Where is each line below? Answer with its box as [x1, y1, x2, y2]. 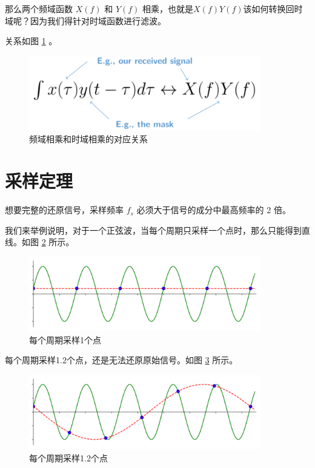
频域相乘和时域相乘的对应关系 [29, 133, 148, 145]
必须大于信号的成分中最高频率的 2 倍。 [136, 203, 291, 216]
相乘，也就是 [142, 2, 194, 15]
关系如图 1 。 [5, 35, 58, 47]
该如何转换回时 [243, 2, 303, 15]
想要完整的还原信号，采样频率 [5, 203, 124, 216]
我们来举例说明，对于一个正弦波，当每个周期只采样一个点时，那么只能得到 [5, 223, 302, 236]
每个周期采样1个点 [29, 333, 101, 346]
